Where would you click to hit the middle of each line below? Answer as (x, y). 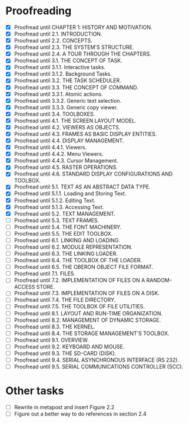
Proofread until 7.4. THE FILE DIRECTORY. (65, 300)
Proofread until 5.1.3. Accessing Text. (59, 207)
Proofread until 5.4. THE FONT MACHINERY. (68, 227)
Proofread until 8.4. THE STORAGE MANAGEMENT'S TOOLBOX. (92, 333)
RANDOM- (159, 280)
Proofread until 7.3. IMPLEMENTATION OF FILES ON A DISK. (87, 293)
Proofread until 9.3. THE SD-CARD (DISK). (65, 353)
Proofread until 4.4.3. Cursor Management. (66, 161)
